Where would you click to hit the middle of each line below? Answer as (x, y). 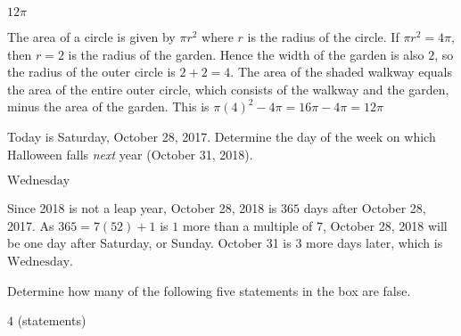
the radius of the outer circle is (91, 72)
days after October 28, (365, 208)
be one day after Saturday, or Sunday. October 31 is (149, 243)
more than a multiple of (247, 225)
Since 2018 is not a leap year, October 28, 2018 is (142, 208)
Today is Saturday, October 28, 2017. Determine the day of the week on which (222, 136)
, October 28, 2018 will (385, 225)
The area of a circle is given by (91, 37)
